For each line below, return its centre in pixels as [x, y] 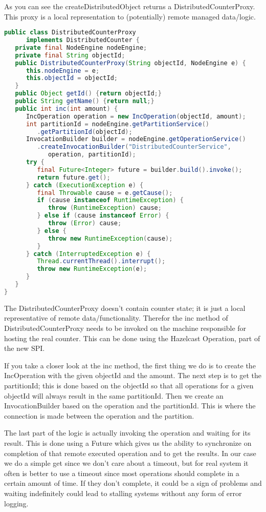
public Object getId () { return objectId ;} [88, 94]
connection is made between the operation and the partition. [99, 415]
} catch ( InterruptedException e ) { [88, 254]
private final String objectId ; [70, 55]
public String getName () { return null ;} [85, 101]
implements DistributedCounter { [83, 40]
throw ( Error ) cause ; [85, 223]
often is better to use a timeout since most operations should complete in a [122, 473]
